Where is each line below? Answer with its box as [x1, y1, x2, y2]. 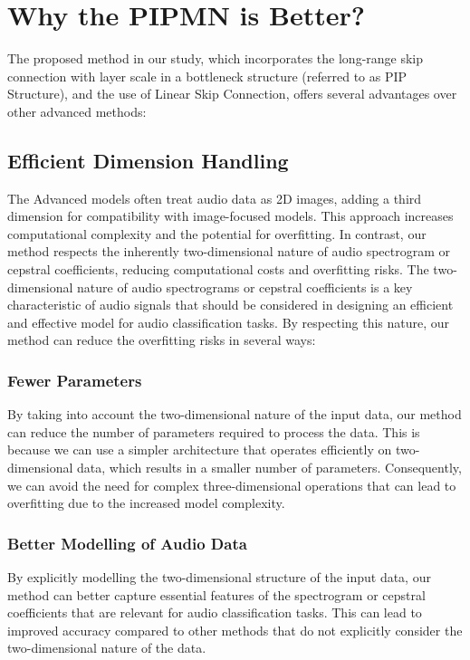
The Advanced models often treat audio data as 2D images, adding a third [7, 188, 422, 207]
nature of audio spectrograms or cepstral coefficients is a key [77, 277, 413, 296]
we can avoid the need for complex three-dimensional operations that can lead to [7, 475, 456, 494]
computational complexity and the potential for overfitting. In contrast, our [7, 224, 427, 243]
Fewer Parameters [7, 368, 142, 391]
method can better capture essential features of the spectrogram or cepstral [7, 585, 426, 604]
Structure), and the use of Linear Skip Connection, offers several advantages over [7, 84, 457, 103]
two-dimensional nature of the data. [7, 638, 206, 657]
